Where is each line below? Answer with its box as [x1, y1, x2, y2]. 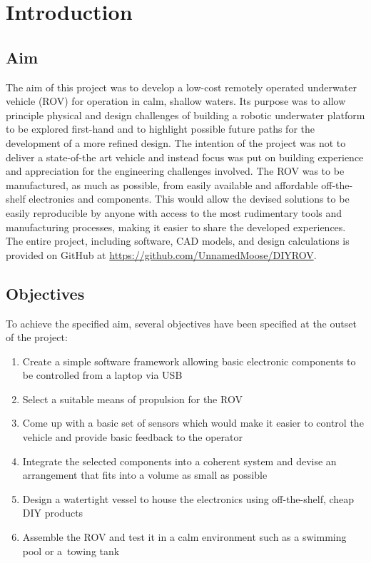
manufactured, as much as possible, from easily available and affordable [6, 177, 318, 192]
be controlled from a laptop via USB [22, 367, 183, 382]
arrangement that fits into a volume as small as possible [22, 467, 268, 482]
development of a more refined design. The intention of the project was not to [6, 135, 346, 150]
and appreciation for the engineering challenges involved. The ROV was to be [6, 163, 345, 178]
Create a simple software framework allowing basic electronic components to [22, 353, 356, 368]
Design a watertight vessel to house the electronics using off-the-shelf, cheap [22, 491, 355, 506]
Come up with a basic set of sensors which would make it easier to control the [22, 415, 364, 430]
